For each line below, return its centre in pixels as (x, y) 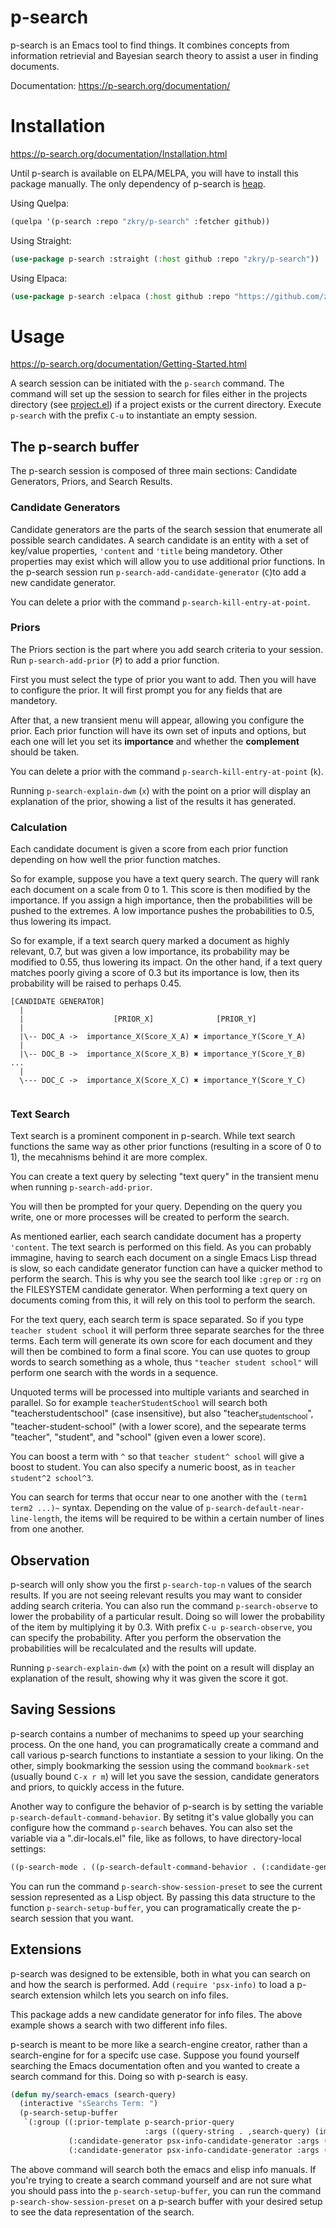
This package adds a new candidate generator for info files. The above (156, 2014)
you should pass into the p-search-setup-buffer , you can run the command (166, 2190)
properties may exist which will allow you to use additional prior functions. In (167, 561)
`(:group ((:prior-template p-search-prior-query (129, 2122)
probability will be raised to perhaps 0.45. (96, 983)
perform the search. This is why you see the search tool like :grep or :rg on (166, 1279)
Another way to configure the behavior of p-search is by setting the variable (167, 1806)
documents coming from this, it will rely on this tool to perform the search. (163, 1300)
